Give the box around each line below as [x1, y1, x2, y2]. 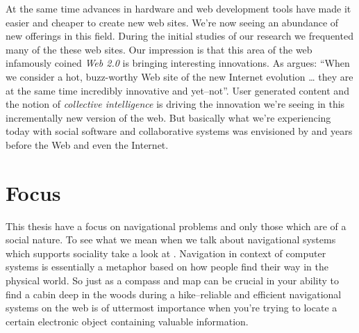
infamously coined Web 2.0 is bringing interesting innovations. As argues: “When [6, 56, 350, 70]
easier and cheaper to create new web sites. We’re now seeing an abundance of [6, 15, 339, 29]
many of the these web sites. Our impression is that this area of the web [6, 42, 312, 56]
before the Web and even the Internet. [6, 137, 169, 152]
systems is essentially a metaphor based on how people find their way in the [6, 259, 328, 274]
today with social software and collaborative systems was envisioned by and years [6, 124, 353, 138]
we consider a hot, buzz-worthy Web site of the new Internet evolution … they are [6, 69, 353, 83]
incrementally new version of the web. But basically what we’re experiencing [6, 110, 331, 124]
